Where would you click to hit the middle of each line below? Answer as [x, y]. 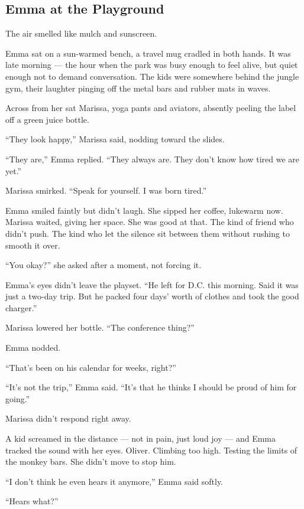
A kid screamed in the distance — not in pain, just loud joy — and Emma [141, 438]
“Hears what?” [32, 501]
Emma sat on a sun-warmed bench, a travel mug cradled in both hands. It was [148, 53]
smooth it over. [33, 245]
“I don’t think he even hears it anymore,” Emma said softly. [114, 481]
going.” [18, 398]
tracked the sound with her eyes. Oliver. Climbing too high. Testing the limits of [151, 450]
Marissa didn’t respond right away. [68, 418]
